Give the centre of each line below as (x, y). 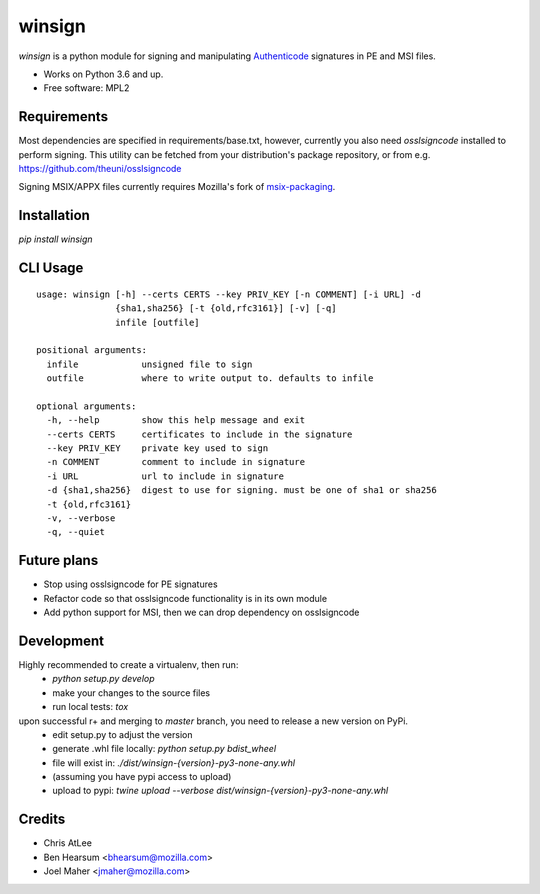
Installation (54, 215)
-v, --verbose (81, 518)
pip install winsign (56, 239)
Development (61, 640)
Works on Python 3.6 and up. (103, 74)
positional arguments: (92, 350)
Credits (42, 819)
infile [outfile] (157, 322)
